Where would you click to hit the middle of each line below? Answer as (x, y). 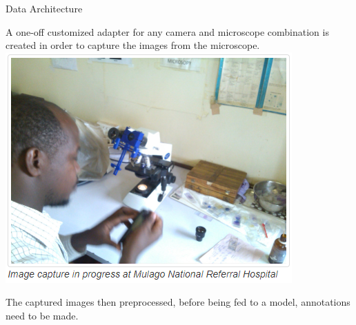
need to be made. (42, 315)
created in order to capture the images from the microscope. (133, 45)
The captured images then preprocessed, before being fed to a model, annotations (178, 302)
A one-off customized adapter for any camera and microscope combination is (167, 31)
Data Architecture (44, 8)
